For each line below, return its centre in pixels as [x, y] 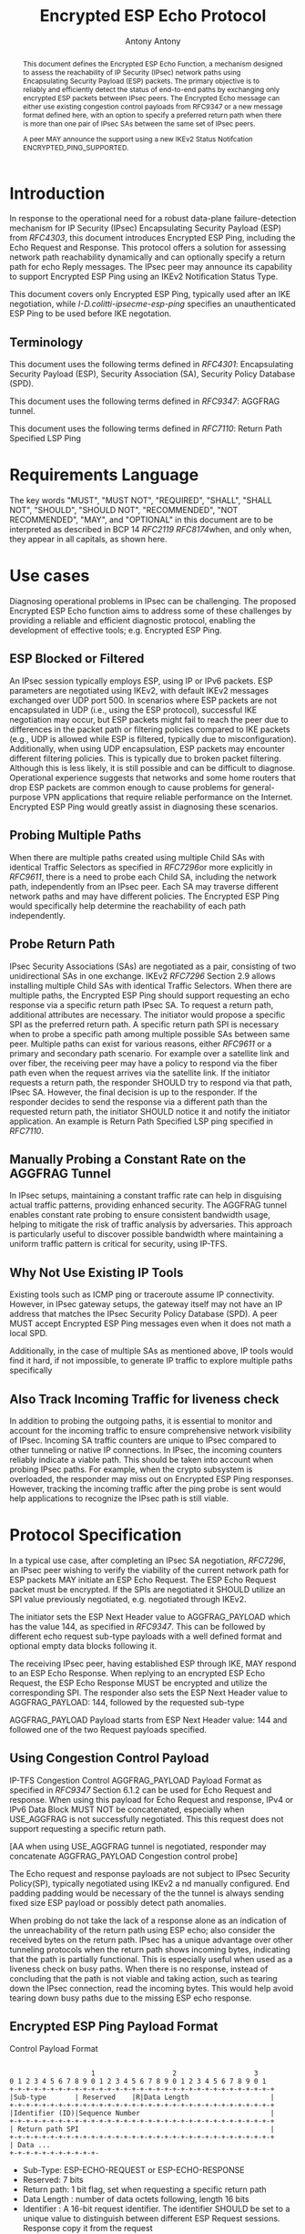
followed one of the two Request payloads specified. [108, 1729]
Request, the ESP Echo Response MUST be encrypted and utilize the [138, 1683]
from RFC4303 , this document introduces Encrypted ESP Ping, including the [152, 238]
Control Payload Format [54, 2048]
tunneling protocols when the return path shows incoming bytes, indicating [150, 1949]
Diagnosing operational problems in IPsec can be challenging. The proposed [153, 602]
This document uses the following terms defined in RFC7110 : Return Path [146, 428]
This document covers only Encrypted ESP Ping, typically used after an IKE [150, 294]
